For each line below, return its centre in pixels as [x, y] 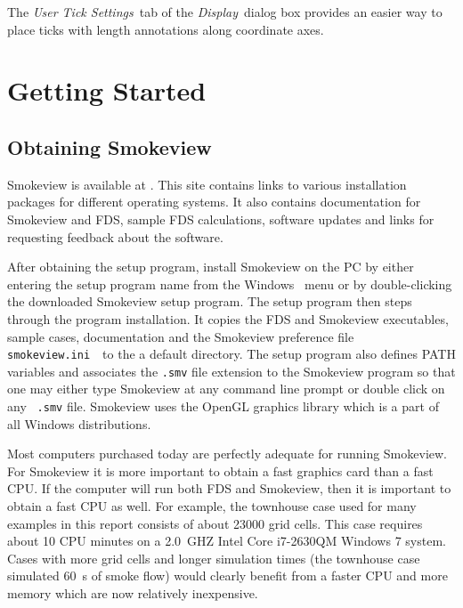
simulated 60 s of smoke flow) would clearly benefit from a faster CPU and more [227, 576]
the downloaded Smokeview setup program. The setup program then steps [210, 301]
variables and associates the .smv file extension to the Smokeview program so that [231, 371]
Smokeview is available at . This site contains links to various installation [207, 184]
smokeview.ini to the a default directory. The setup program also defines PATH [231, 354]
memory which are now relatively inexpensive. [133, 593]
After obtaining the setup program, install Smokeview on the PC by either [211, 267]
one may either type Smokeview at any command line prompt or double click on [226, 389]
